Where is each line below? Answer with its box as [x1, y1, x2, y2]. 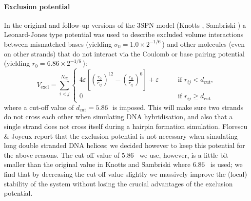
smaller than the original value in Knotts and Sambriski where [4, 159, 191, 169]
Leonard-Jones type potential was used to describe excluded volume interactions [4, 29, 244, 39]
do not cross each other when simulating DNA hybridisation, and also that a [4, 111, 233, 122]
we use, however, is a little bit [139, 149, 229, 160]
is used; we [210, 159, 243, 169]
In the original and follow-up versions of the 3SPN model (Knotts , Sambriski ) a [4, 19, 246, 30]
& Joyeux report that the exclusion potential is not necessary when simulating [4, 130, 238, 141]
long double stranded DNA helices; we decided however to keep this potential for [4, 140, 245, 150]
